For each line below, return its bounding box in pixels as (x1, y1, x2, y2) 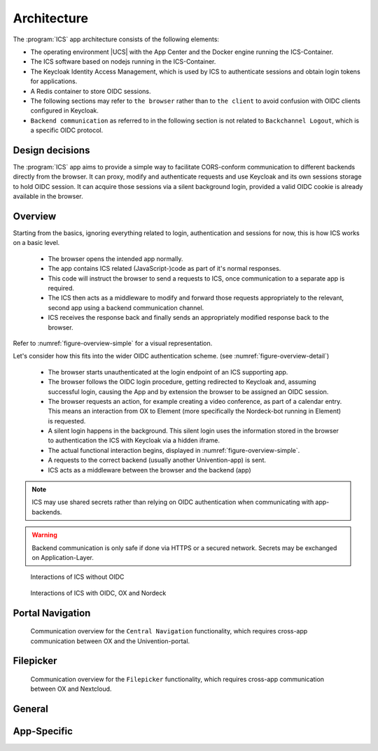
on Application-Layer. (31, 553, 94, 561)
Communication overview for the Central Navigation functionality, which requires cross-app (30, 627, 308, 636)
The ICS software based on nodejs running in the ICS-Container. (30, 57, 216, 66)
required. (48, 284, 75, 292)
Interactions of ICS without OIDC (30, 573, 125, 581)
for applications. (30, 77, 78, 85)
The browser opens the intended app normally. (48, 254, 183, 262)
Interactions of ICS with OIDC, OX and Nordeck (30, 589, 167, 597)
